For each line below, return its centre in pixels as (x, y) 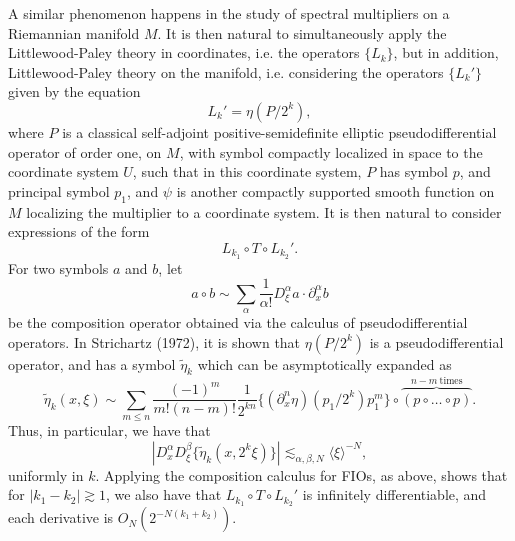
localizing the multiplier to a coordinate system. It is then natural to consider (264, 211)
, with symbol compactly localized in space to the (331, 151)
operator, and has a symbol (92, 363)
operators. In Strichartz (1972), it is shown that (154, 341)
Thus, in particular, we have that (109, 430)
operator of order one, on (85, 151)
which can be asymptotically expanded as (324, 363)
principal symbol (59, 190)
